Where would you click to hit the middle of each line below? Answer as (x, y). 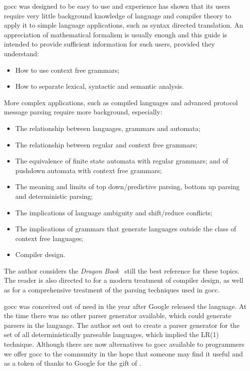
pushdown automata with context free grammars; (88, 170)
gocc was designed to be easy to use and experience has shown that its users (117, 6)
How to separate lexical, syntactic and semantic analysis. (100, 86)
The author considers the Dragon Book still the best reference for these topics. (122, 270)
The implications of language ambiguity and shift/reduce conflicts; (114, 212)
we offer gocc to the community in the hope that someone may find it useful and (124, 353)
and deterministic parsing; (54, 196)
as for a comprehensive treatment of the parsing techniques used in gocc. (112, 290)
